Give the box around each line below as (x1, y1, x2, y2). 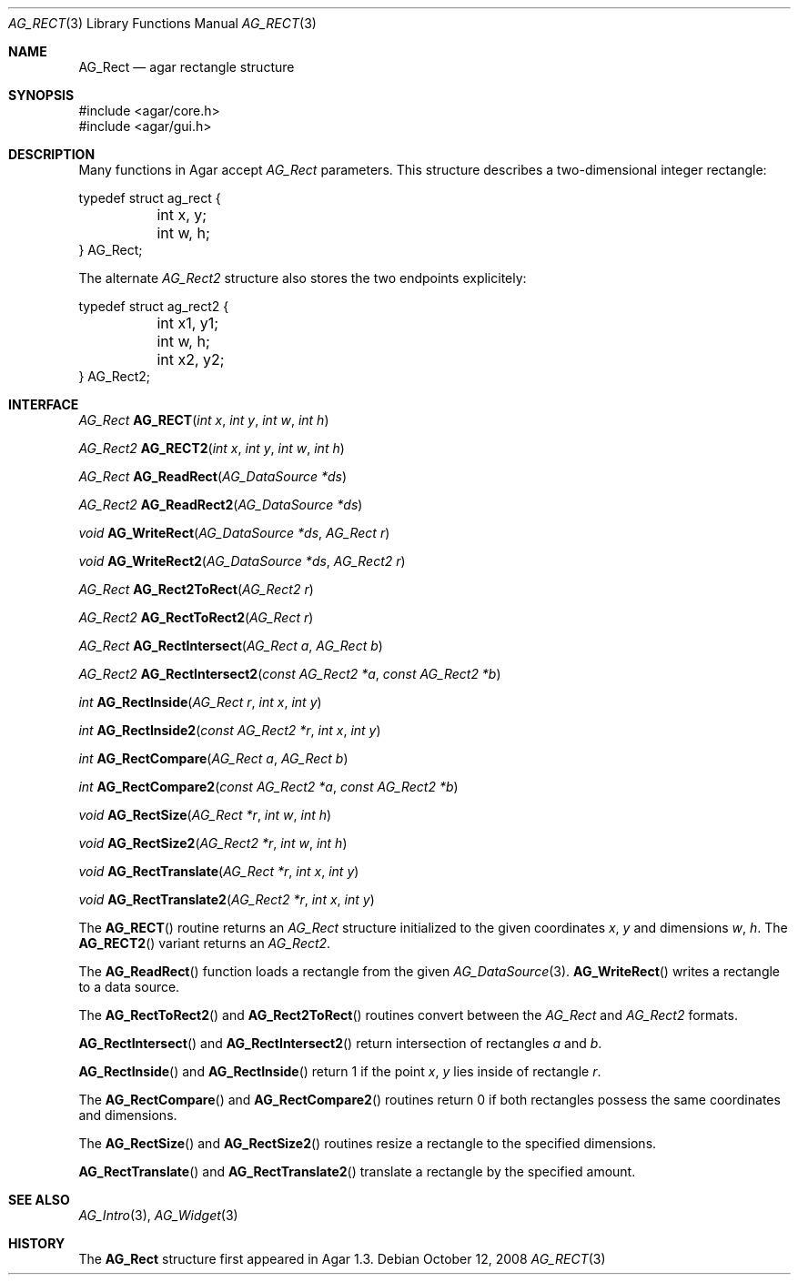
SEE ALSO (8, 1192, 70, 1207)
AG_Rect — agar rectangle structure (78, 59, 295, 75)
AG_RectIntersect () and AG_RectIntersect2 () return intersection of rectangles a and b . (78, 1035, 602, 1051)
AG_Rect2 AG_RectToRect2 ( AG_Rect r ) (78, 610, 314, 625)
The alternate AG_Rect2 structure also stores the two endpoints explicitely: (78, 270, 527, 286)
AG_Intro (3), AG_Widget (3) (78, 1207, 238, 1223)
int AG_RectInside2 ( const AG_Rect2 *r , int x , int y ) (78, 722, 381, 738)
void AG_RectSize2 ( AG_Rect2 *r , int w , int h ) (78, 835, 348, 851)
